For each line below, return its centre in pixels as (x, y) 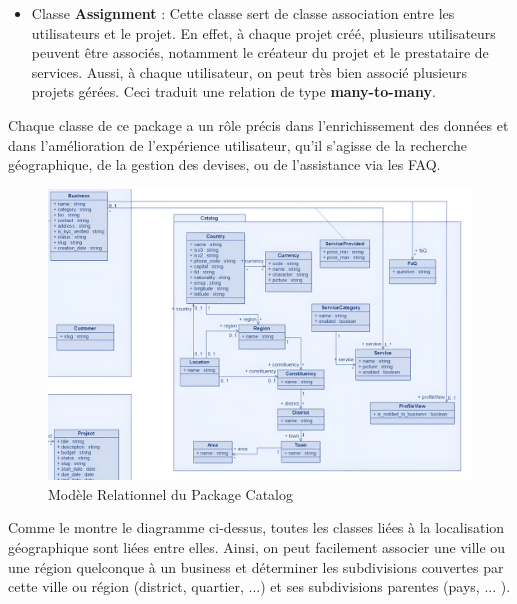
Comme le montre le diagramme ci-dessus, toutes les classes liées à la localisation (256, 527)
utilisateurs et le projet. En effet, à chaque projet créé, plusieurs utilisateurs (263, 32)
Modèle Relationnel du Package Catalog (170, 493)
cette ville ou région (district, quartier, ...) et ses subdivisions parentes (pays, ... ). (259, 586)
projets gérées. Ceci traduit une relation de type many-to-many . (233, 91)
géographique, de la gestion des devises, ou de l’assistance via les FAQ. (224, 164)
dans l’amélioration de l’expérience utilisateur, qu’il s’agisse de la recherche (238, 144)
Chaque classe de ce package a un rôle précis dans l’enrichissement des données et (258, 124)
